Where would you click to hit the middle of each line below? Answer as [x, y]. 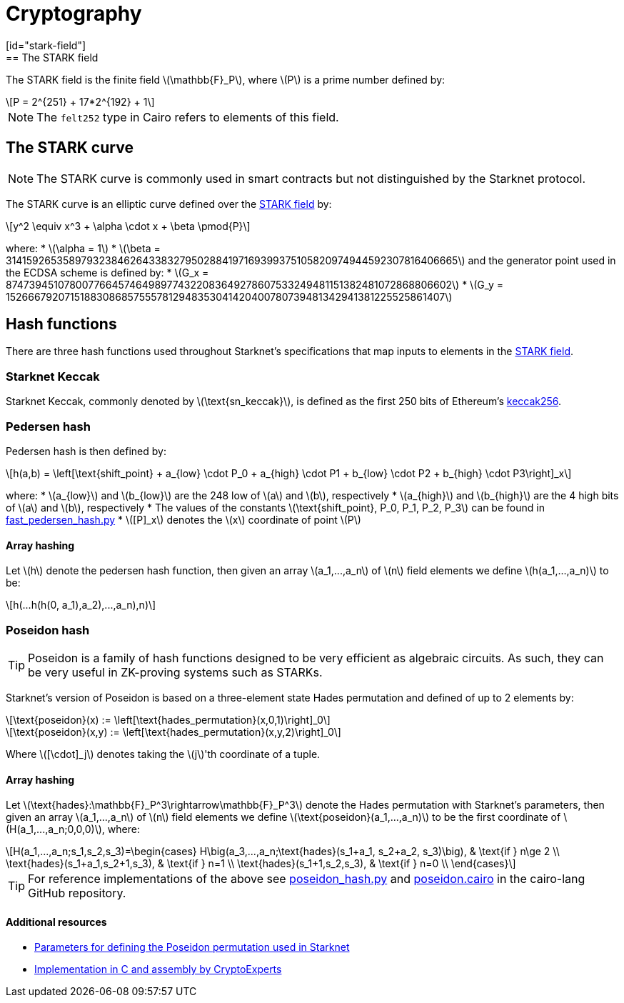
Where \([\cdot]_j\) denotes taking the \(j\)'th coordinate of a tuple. [163, 754]
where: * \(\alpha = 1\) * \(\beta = [83, 248]
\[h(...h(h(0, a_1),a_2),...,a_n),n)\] [81, 605]
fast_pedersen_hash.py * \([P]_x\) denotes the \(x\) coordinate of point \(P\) [183, 519]
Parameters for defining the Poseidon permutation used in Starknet [192, 947]
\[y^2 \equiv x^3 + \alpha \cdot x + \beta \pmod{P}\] [128, 226]
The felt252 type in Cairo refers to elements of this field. [188, 117]
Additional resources [56, 922]
